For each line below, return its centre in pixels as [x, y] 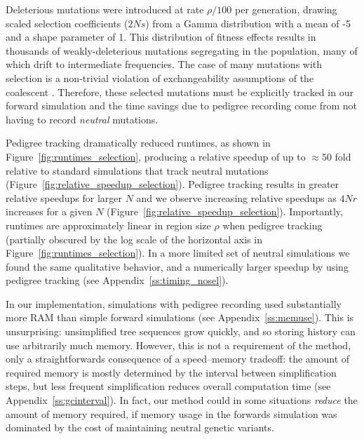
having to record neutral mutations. [82, 119]
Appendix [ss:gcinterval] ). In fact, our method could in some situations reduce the [182, 400]
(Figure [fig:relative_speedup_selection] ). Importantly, [225, 211]
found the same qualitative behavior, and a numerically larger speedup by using [177, 266]
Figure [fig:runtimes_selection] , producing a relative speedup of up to [156, 156]
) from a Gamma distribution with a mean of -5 [248, 23]
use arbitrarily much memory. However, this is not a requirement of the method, [178, 345]
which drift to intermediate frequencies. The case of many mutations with [164, 64]
